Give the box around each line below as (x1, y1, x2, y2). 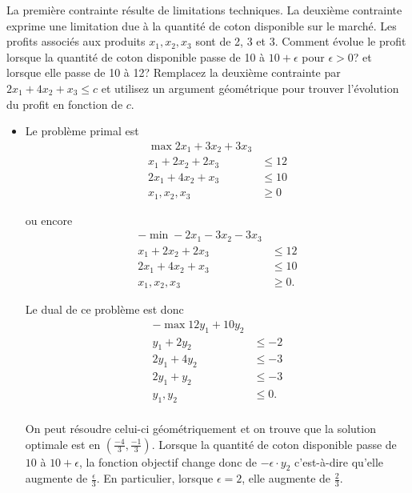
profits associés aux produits (6, 33, 146, 50)
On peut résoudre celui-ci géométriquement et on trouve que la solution (25, 419, 376, 436)
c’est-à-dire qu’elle (294, 453, 383, 470)
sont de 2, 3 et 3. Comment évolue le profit (195, 33, 406, 50)
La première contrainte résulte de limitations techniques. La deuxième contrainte (6, 2, 402, 18)
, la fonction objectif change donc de (78, 453, 258, 470)
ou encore (25, 211, 73, 228)
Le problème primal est (25, 122, 139, 139)
